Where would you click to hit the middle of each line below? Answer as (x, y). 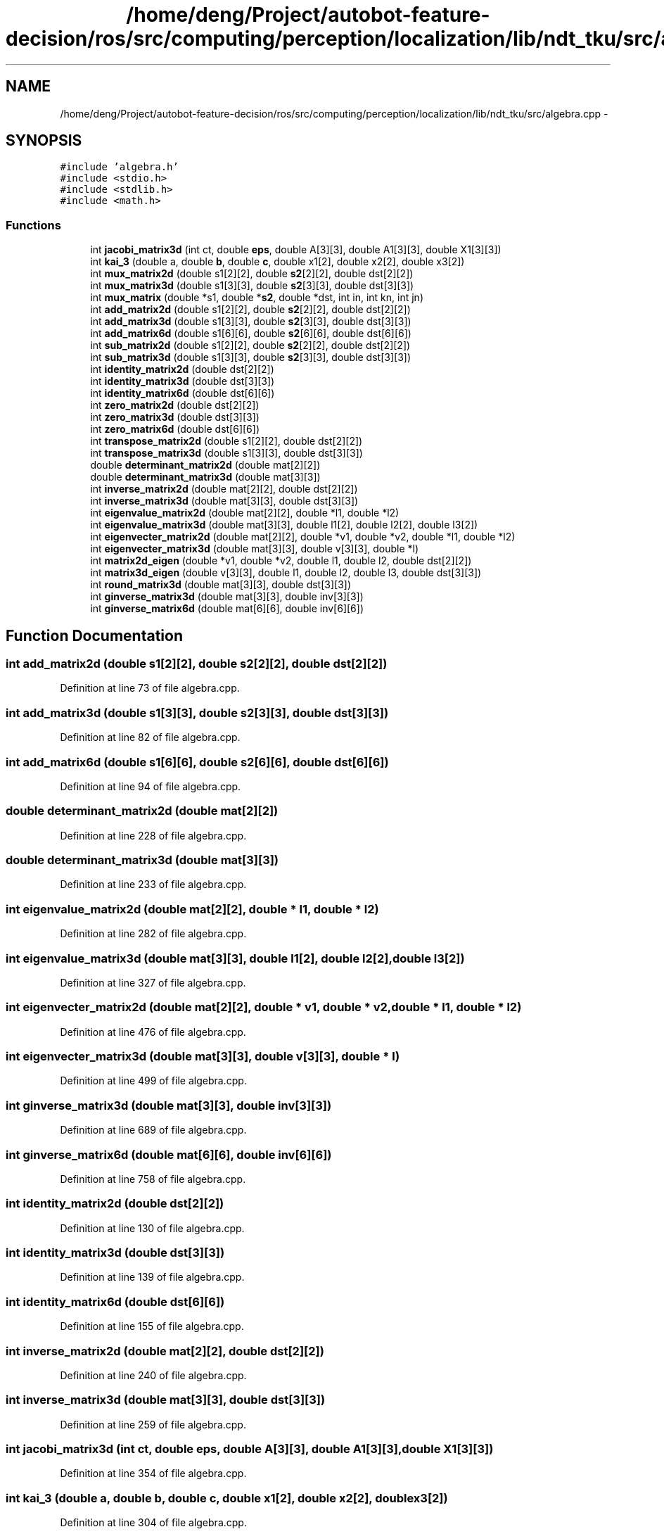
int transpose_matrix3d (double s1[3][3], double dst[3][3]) (226, 453)
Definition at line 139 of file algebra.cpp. (152, 1277)
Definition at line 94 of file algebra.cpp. (151, 786)
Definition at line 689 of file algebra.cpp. (153, 1130)
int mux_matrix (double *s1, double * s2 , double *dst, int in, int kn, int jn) (257, 298)
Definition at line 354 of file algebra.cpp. (153, 1473)
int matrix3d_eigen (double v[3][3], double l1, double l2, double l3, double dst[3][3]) (286, 573)
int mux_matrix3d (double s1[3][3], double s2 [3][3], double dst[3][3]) (252, 286)
